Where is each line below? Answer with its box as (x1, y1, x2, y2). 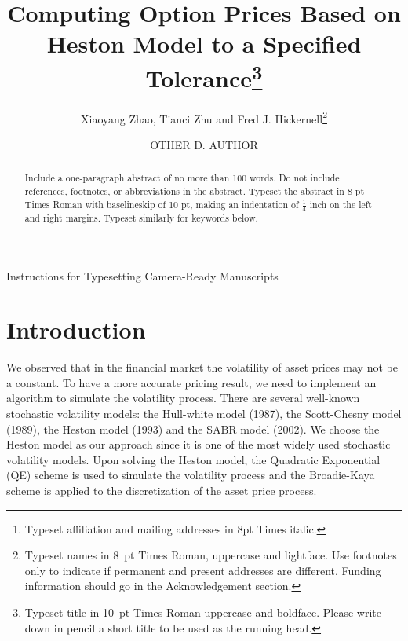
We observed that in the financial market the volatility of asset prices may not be (6, 359, 398, 375)
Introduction (6, 313, 146, 346)
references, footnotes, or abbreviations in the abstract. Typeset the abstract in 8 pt (24, 185, 365, 198)
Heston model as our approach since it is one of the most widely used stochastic (6, 436, 391, 452)
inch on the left (309, 197, 372, 211)
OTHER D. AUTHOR (150, 137, 258, 153)
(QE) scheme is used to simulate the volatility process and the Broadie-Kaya (6, 467, 375, 483)
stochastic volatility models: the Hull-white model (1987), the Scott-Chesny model (6, 405, 402, 422)
